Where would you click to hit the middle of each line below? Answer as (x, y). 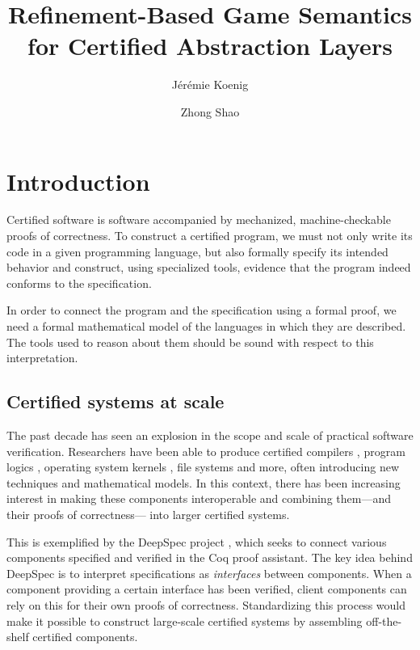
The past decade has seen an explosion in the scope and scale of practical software (210, 435)
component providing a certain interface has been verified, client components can (207, 589)
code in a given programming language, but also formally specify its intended (197, 251)
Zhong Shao (210, 111)
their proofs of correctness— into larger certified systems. (148, 514)
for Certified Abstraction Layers (210, 46)
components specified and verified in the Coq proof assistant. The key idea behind (210, 557)
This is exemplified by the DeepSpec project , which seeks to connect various (197, 541)
